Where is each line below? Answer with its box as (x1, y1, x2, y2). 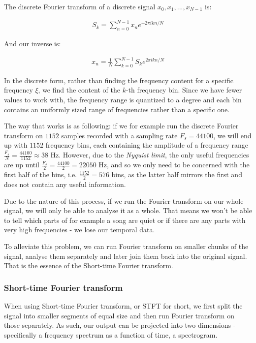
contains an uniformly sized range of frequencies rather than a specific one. (4, 104, 230, 114)
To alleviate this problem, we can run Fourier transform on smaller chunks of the (4, 241, 249, 251)
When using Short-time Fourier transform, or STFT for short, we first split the (4, 300, 243, 311)
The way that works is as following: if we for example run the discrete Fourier (4, 121, 239, 131)
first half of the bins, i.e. (4, 169, 77, 180)
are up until (4, 159, 40, 170)
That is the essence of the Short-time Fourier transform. (4, 260, 173, 271)
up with (4, 140, 28, 150)
